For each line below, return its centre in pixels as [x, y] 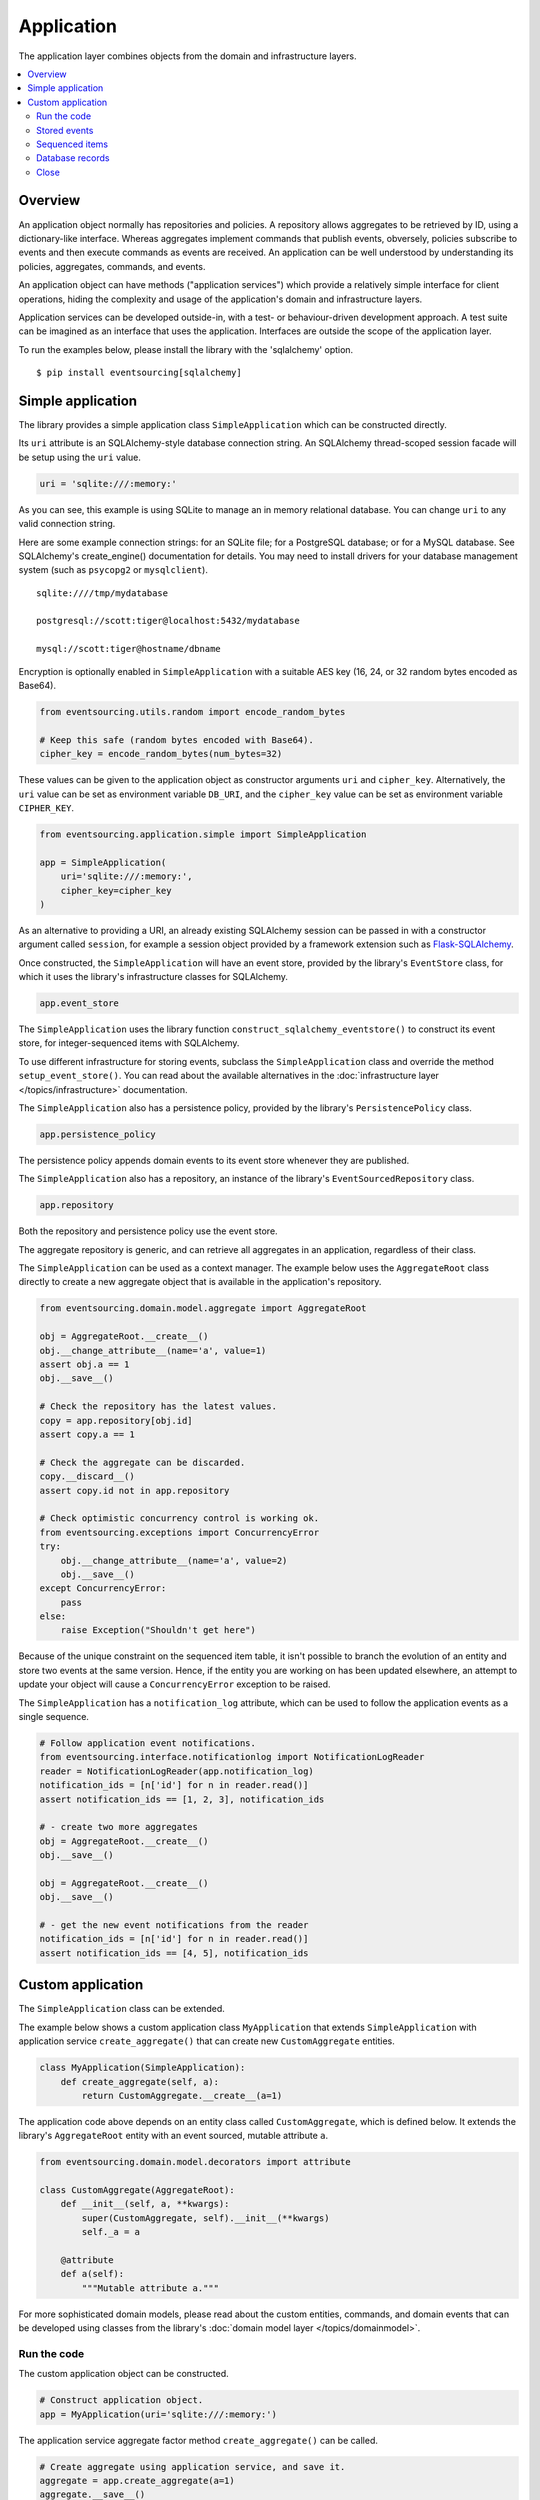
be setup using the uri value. [80, 457]
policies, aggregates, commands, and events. [112, 266]
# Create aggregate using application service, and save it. [192, 2466]
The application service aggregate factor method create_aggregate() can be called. [198, 2440]
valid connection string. [67, 524]
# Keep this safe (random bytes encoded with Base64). [176, 739]
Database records [73, 158]
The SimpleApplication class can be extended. [121, 2009]
